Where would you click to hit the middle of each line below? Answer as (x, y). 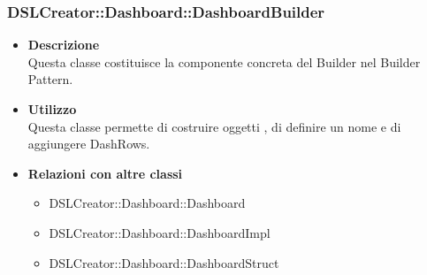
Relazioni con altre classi (105, 173)
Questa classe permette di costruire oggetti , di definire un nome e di (214, 126)
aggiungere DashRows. (89, 144)
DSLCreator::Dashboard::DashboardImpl (160, 232)
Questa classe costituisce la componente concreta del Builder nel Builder (224, 61)
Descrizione (64, 45)
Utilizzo (52, 109)
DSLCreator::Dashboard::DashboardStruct (164, 262)
